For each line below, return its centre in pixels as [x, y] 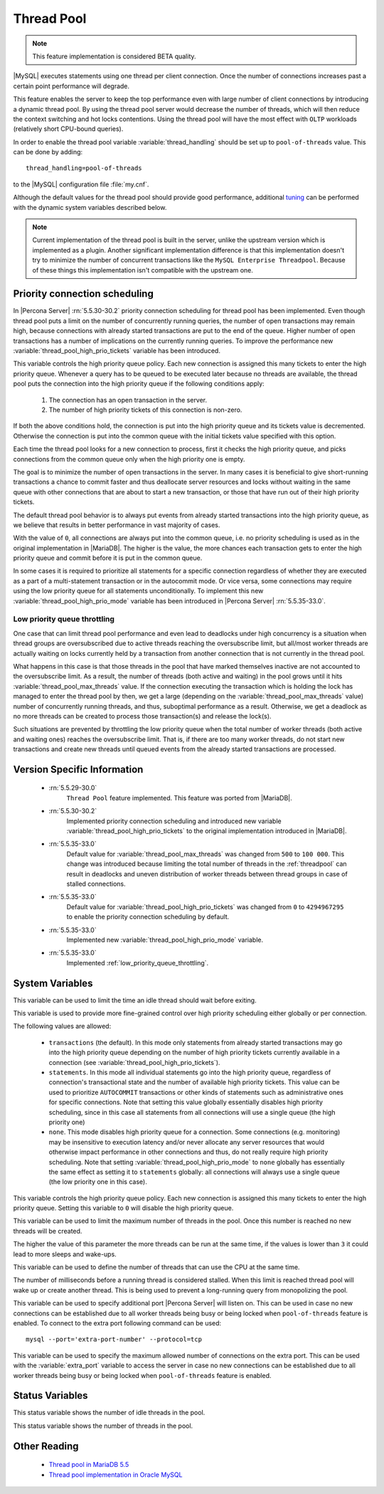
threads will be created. [48, 1231]
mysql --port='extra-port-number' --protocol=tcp [114, 1340]
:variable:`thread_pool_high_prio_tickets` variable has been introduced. [117, 351]
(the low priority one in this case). [98, 1182]
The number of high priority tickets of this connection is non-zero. [145, 410]
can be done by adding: [48, 152]
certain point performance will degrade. [71, 86]
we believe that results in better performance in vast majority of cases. [117, 525]
